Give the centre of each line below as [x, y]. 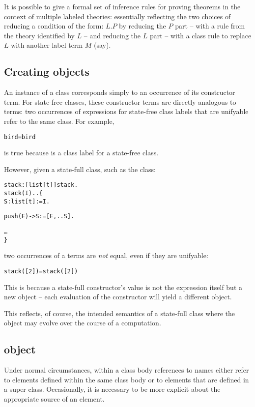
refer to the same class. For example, [59, 121]
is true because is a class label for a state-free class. [81, 153]
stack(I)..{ [23, 193]
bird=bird [20, 137]
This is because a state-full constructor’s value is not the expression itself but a [123, 287]
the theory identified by [39, 35]
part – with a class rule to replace [200, 35]
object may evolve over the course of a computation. [83, 323]
